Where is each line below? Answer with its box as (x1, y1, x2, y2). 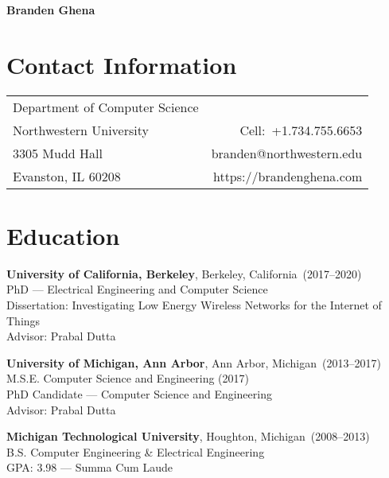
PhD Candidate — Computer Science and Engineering (6, 386, 272, 402)
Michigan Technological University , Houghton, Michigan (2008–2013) (6, 428, 370, 445)
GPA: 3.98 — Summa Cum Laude (6, 459, 173, 476)
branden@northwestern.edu (211, 143, 363, 162)
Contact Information (6, 48, 237, 80)
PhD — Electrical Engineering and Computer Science (6, 281, 268, 297)
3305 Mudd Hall (13, 143, 103, 162)
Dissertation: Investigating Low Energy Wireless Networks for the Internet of (6, 297, 382, 313)
